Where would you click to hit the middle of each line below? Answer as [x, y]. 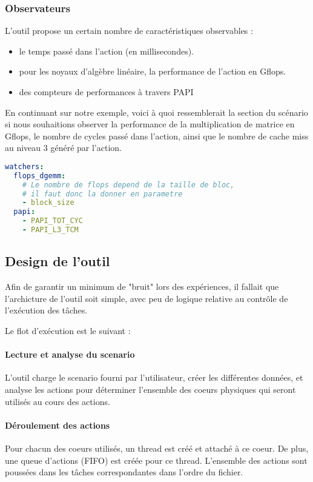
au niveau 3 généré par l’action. [63, 148]
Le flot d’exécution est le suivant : [68, 330]
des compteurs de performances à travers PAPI [106, 92]
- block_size [48, 203]
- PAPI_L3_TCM [50, 230]
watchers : [25, 166]
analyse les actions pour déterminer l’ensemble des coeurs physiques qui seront [150, 389]
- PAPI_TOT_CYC [52, 221]
